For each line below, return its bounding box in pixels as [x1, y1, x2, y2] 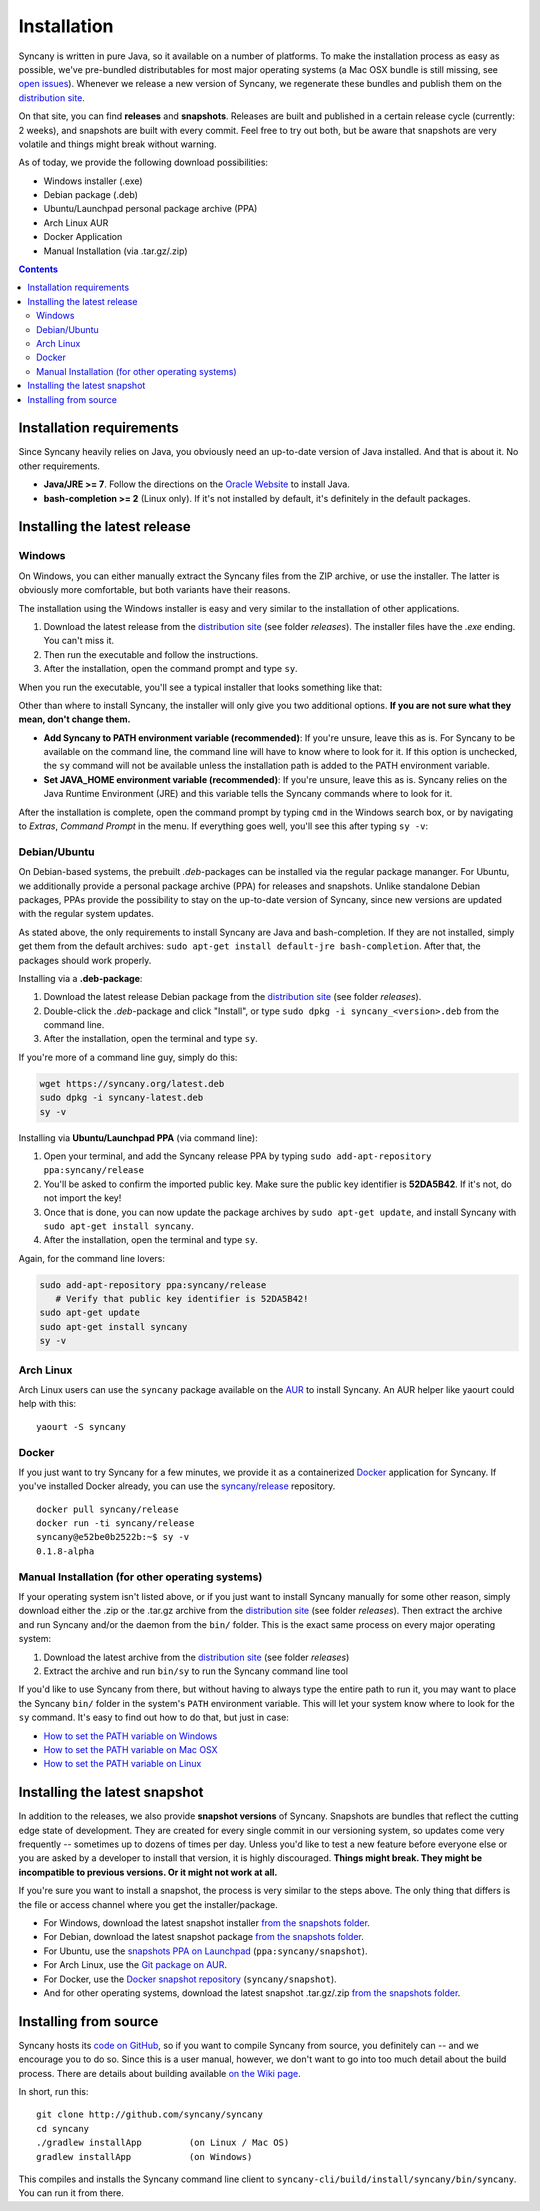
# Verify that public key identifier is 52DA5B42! [55, 1293, 309, 1305]
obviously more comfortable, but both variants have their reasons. [18, 584, 291, 596]
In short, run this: [18, 2085, 89, 2097]
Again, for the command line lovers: [18, 1252, 165, 1264]
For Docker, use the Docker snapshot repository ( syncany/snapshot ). [43, 1973, 337, 1985]
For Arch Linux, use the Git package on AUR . [43, 1959, 228, 1971]
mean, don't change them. [18, 713, 131, 725]
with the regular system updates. [18, 908, 154, 920]
